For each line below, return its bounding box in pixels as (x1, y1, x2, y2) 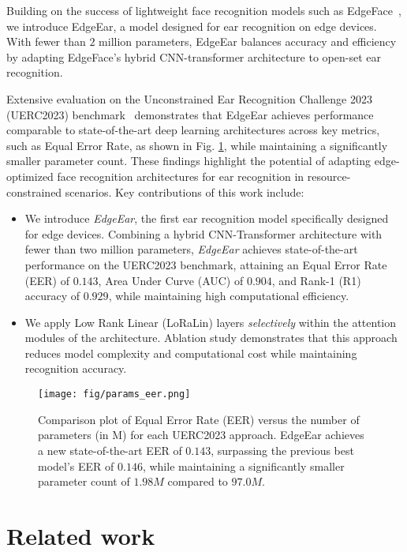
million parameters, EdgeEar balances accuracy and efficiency (99, 33, 397, 50)
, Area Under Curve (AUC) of (98, 272, 244, 288)
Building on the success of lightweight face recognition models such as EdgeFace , (6, 2, 401, 18)
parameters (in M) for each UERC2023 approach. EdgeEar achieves (38, 426, 364, 443)
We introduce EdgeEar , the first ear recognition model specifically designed (24, 210, 389, 227)
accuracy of (24, 287, 80, 304)
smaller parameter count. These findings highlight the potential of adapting (6, 152, 371, 169)
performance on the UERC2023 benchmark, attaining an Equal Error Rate (24, 256, 387, 272)
